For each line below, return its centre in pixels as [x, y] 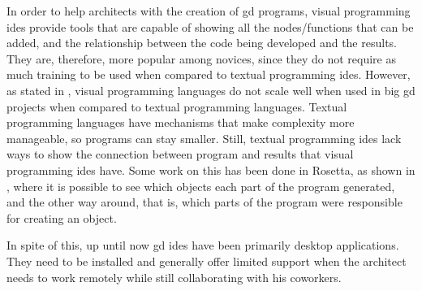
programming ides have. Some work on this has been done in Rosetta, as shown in [211, 169]
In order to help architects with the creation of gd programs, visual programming [209, 11]
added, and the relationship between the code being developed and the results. [202, 43]
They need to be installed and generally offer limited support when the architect [207, 261]
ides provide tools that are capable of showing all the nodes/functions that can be [210, 26]
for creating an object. [62, 217]
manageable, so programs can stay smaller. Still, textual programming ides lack [204, 138]
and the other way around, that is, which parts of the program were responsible [205, 202]
